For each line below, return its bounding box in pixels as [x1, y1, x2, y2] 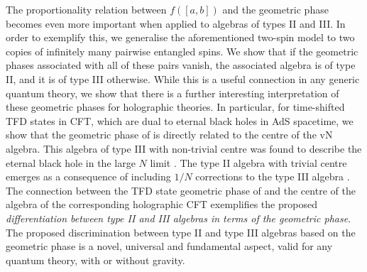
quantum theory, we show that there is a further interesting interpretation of [6, 85, 339, 100]
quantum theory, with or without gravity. [6, 252, 185, 267]
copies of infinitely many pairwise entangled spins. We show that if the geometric [6, 43, 358, 58]
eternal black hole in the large [6, 155, 136, 170]
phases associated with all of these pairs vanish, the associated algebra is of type [6, 58, 356, 72]
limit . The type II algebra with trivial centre [150, 155, 347, 170]
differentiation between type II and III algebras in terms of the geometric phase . [6, 210, 351, 225]
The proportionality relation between [6, 2, 167, 16]
